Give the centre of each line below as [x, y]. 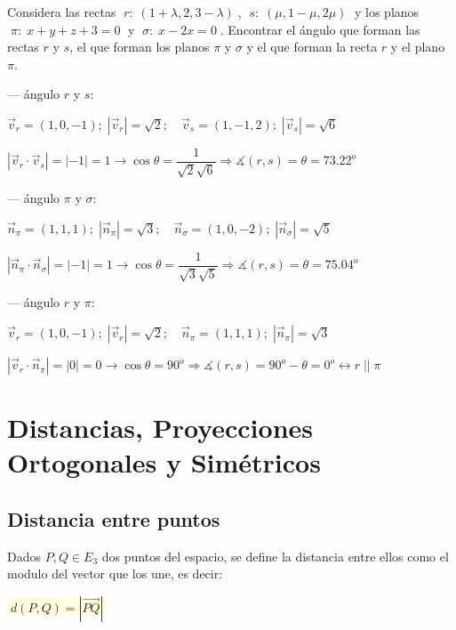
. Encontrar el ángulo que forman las [320, 29]
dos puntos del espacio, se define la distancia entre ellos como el [275, 556]
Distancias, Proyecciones [160, 428]
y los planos [387, 12]
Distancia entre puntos [114, 519]
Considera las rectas [62, 12]
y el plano [418, 47]
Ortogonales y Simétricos [164, 462]
